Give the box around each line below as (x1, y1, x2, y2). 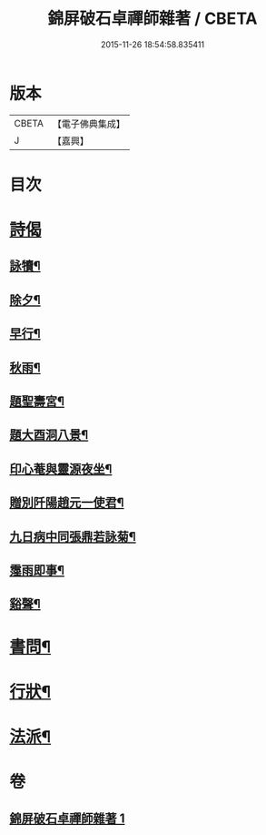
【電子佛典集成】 (52, 117, 125, 130)
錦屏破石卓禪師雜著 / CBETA (47, 8, 258, 29)
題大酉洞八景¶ (9, 427, 89, 443)
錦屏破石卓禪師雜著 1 (9, 810, 125, 826)
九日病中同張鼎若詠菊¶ (9, 529, 136, 545)
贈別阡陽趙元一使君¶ (9, 495, 124, 511)
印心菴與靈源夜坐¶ (9, 461, 113, 476)
